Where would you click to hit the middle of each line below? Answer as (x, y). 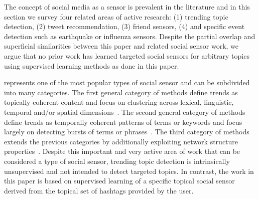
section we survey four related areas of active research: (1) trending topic (116, 16)
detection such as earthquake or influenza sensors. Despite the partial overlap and (130, 36)
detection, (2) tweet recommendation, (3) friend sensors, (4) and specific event (124, 26)
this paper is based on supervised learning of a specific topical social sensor (119, 181)
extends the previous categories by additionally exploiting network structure (121, 141)
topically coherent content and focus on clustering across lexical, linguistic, (119, 102)
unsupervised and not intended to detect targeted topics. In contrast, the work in (129, 171)
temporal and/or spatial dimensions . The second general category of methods (125, 112)
